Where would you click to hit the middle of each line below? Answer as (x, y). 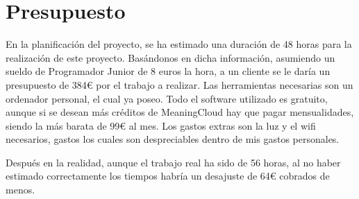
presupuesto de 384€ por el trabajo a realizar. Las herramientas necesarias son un (179, 84)
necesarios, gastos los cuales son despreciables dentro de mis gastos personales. (173, 139)
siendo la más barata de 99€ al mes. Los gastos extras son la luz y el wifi (161, 125)
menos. (20, 190)
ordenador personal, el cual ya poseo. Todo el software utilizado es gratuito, (167, 98)
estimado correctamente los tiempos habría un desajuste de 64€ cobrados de (168, 176)
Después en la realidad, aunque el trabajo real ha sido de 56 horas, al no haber (173, 162)
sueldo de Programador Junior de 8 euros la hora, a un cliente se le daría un (168, 71)
